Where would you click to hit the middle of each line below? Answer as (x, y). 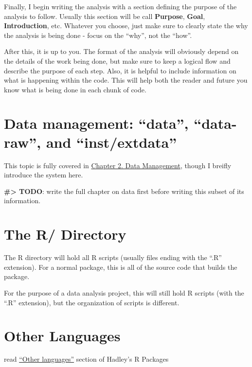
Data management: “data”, (96, 123)
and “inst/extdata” (111, 142)
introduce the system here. (44, 175)
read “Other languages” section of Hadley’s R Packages (86, 359)
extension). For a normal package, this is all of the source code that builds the (121, 267)
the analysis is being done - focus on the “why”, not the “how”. (98, 35)
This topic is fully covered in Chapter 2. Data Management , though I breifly (118, 165)
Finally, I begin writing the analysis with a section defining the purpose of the (120, 6)
